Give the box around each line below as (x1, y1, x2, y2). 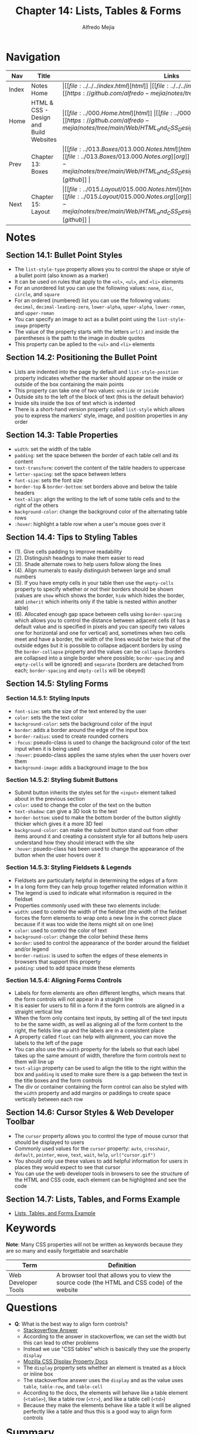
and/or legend (14, 946, 49, 953)
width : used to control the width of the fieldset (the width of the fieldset (14, 908, 187, 915)
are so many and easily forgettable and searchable (6, 1247, 128, 1255)
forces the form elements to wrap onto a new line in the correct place (14, 914, 182, 921)
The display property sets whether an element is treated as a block (23, 1364, 186, 1371)
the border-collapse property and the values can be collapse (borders (14, 648, 185, 655)
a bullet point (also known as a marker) (14, 272, 109, 279)
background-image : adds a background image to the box (14, 764, 148, 771)
